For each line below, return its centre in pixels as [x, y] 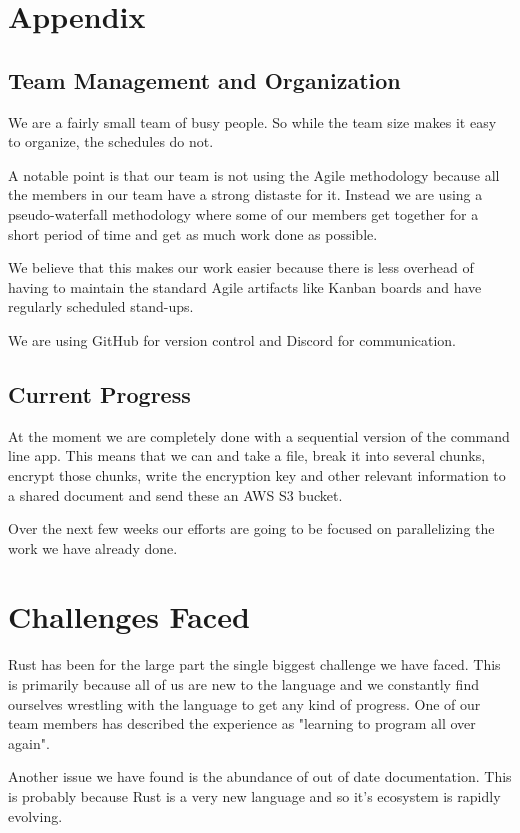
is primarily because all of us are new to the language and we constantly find [243, 684]
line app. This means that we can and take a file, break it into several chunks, [247, 455]
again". [29, 742]
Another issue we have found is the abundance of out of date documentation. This [260, 776]
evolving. [35, 815]
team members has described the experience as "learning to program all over [242, 723]
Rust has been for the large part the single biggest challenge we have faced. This [254, 664]
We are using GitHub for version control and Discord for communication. [232, 339]
